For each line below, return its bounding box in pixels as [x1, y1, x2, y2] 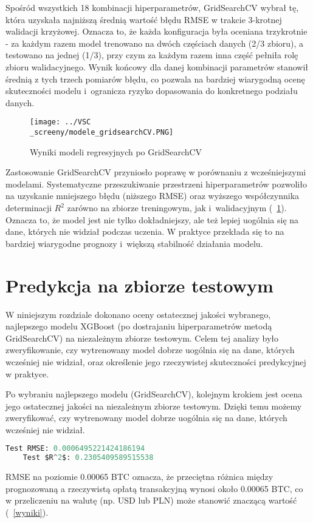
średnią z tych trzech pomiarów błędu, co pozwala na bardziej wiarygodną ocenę [5, 72, 305, 85]
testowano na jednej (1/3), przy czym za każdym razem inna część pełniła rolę [5, 49, 298, 61]
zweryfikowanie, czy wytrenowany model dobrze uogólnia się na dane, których [5, 343, 295, 356]
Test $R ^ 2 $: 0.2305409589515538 [22, 453, 154, 462]
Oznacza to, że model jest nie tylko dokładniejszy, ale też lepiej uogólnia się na [5, 213, 299, 226]
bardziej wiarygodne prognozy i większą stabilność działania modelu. [5, 237, 263, 249]
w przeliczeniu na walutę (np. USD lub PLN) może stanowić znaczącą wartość [5, 494, 297, 507]
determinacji [5, 201, 52, 214]
